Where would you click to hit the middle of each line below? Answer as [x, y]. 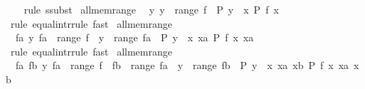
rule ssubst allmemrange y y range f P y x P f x [151, 9]
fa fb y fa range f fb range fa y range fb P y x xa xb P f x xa [182, 65]
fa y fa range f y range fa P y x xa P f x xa [134, 37]
